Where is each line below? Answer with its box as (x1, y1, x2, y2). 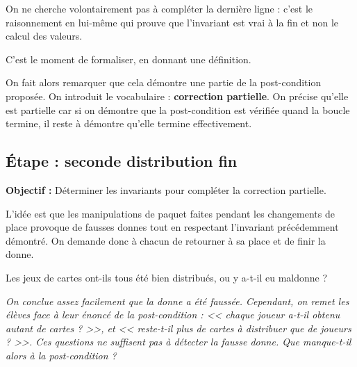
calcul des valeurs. (6, 28, 83, 43)
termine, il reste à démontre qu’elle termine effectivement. (6, 116, 252, 131)
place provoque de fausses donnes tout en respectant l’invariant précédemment (6, 220, 339, 234)
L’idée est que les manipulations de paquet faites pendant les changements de (6, 206, 335, 220)
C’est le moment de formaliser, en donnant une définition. (6, 51, 251, 66)
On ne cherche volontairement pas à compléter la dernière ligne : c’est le (6, 1, 313, 15)
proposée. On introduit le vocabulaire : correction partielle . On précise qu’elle (6, 88, 349, 103)
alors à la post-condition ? (6, 348, 117, 362)
